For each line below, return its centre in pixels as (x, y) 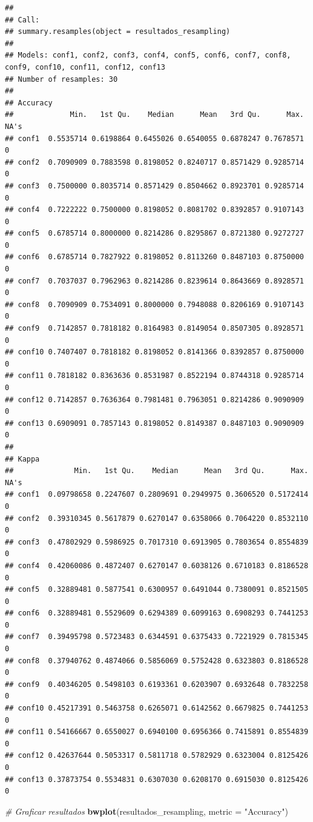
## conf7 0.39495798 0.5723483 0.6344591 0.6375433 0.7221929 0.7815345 (157, 637)
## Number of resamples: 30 (61, 79)
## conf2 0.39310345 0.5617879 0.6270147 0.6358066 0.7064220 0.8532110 (157, 518)
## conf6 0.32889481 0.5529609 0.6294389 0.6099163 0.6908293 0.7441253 (157, 613)
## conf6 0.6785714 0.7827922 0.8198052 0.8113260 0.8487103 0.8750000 (154, 257)
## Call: (22, 20)
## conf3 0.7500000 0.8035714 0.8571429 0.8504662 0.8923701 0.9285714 (154, 186)
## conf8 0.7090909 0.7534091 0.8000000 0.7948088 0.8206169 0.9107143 (154, 304)
